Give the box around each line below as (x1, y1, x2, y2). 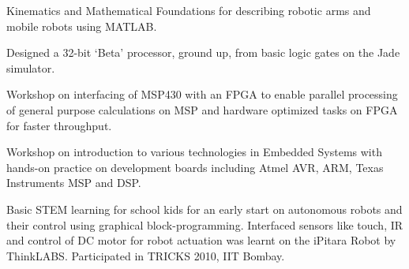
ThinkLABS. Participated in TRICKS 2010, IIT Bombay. (6, 247, 285, 263)
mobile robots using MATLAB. (6, 17, 157, 34)
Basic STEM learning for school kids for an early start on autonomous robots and (6, 200, 403, 217)
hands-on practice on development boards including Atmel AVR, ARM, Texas (6, 159, 384, 175)
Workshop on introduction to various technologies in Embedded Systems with (6, 144, 382, 160)
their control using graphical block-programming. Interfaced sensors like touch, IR (6, 216, 403, 233)
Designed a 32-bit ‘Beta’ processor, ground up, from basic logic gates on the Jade (6, 44, 400, 61)
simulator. (6, 59, 55, 76)
